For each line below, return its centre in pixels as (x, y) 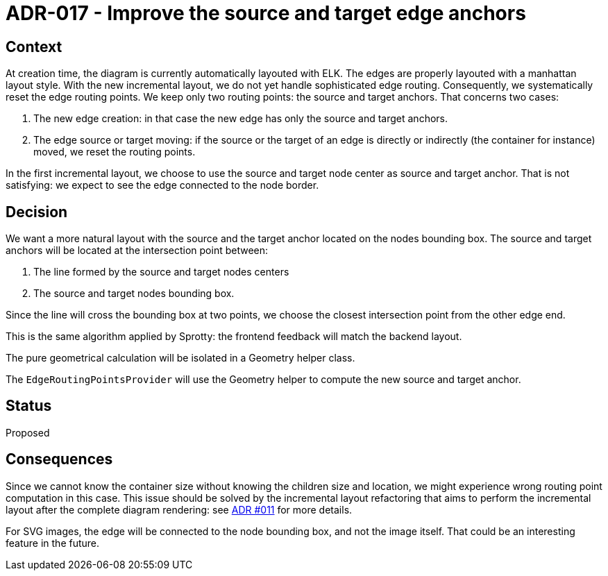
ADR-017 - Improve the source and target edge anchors (266, 13)
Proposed (28, 432)
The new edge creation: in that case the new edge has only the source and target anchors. (240, 119)
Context (34, 46)
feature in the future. (53, 543)
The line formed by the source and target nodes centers (161, 272)
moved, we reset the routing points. (115, 152)
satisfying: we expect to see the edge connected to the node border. (162, 185)
